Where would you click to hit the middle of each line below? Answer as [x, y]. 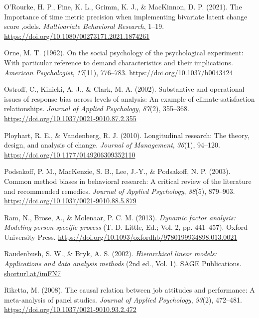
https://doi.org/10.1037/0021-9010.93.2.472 [70, 309]
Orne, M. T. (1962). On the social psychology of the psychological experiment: [124, 53]
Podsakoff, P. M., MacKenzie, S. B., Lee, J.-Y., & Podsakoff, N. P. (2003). [117, 171]
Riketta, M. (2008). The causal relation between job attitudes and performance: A [129, 290]
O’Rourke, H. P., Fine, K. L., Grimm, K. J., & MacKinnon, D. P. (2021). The [123, 6]
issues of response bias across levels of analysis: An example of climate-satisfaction [129, 98]
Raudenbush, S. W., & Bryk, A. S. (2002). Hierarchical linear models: [110, 253]
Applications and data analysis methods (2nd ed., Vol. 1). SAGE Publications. [123, 263]
